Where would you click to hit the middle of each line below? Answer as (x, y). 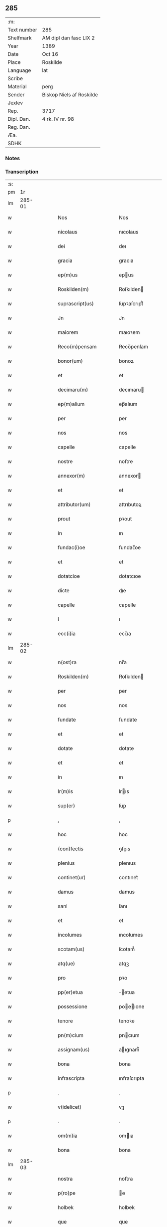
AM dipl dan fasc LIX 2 (69, 38)
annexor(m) (72, 476)
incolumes (70, 935)
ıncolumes (131, 935)
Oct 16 (50, 54)
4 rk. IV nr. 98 (58, 119)
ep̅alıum (128, 404)
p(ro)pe (67, 1193)
